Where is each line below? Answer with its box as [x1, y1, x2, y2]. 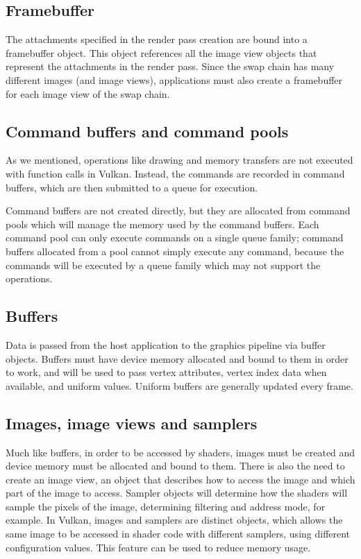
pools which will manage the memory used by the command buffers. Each [6, 216, 319, 231]
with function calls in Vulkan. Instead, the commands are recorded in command [6, 166, 345, 180]
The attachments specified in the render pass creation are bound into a [6, 32, 308, 46]
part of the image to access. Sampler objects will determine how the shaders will [6, 485, 348, 500]
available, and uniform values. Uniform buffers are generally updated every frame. [6, 378, 353, 393]
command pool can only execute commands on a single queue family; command [6, 230, 344, 245]
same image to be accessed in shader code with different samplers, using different [6, 526, 351, 541]
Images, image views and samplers [6, 412, 258, 433]
